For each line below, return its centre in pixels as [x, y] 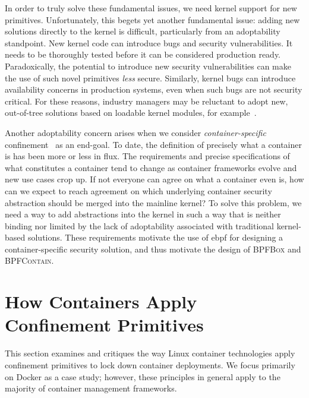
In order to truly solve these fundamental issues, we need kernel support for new [151, 8]
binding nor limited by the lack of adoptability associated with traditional [139, 225]
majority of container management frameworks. [91, 388]
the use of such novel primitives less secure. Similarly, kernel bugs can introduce [150, 78]
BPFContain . [29, 260]
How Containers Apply [101, 301]
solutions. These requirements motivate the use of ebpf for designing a [155, 237]
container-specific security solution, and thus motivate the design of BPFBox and [153, 249]
